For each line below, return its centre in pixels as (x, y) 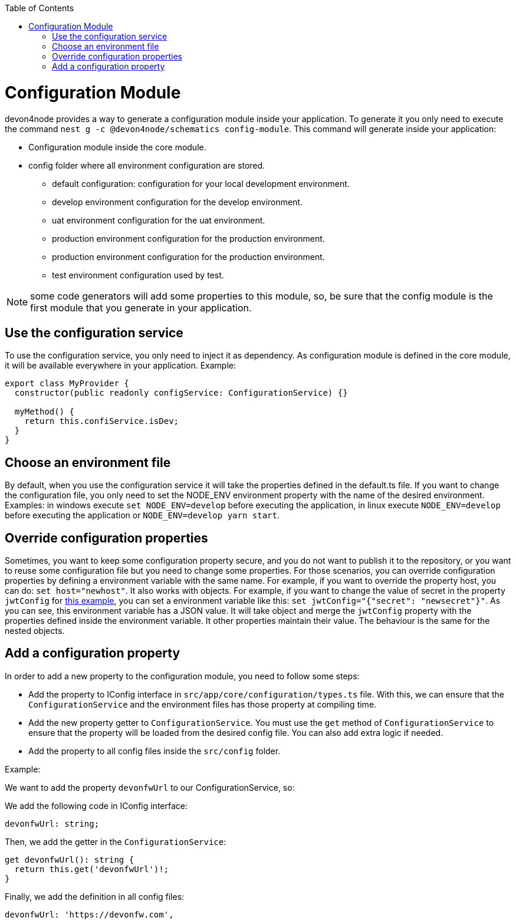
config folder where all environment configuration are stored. (147, 165)
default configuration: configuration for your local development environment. (201, 183)
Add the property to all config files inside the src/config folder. (155, 751)
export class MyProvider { (67, 384)
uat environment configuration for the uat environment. (159, 220)
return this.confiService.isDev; (102, 421)
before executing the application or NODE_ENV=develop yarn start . (142, 515)
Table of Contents (40, 8)
